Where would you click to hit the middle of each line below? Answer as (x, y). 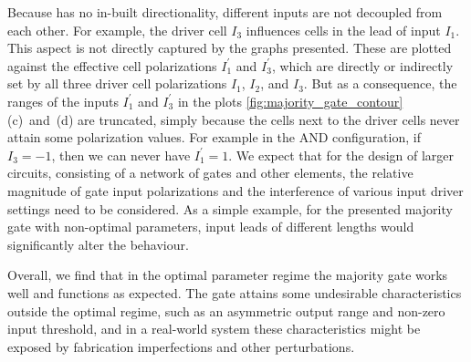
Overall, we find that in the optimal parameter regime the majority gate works (228, 275)
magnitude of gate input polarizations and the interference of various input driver (235, 190)
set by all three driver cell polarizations (117, 83)
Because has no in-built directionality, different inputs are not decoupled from (225, 12)
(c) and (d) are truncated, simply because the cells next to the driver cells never (234, 119)
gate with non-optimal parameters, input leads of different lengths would (211, 227)
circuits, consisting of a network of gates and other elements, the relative (210, 173)
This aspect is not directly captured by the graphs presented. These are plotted (230, 48)
